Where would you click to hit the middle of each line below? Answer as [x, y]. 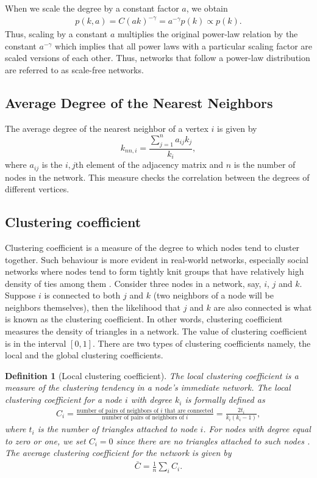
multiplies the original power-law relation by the [208, 34]
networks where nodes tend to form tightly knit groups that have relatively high [155, 271]
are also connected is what [263, 307]
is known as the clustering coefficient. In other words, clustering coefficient [144, 319]
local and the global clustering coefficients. [84, 355]
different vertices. [37, 189]
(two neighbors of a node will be [213, 295]
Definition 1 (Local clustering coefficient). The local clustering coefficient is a [152, 375]
